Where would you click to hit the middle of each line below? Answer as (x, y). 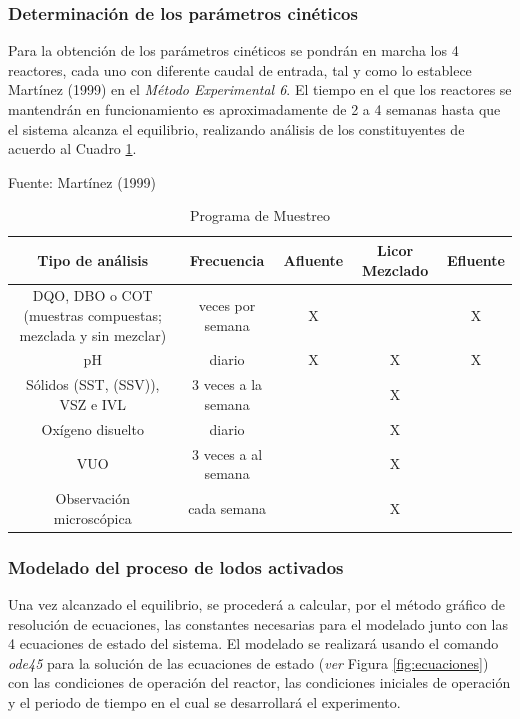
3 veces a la (227, 384)
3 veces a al (227, 453)
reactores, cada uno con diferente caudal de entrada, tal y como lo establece (240, 69)
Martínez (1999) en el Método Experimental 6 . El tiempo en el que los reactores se (260, 89)
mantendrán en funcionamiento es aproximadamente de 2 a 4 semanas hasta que (254, 109)
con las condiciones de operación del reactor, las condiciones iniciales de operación (259, 682)
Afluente (313, 259)
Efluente (475, 259)
